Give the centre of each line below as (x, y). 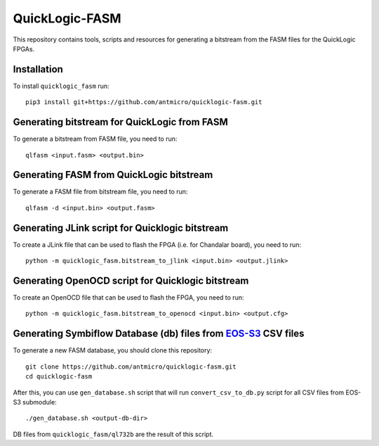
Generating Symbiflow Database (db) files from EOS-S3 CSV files (159, 334)
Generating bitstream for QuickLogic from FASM (120, 122)
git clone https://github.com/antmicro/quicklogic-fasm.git (131, 367)
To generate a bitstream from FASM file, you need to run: (95, 139)
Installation (38, 69)
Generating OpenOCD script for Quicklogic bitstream (131, 280)
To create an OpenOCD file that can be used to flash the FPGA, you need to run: (128, 298)
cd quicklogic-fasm (59, 377)
